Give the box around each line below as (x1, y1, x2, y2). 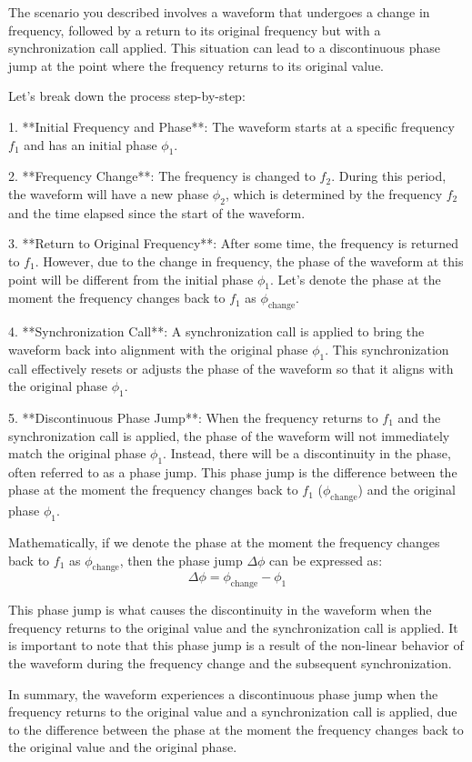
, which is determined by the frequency (225, 184, 443, 203)
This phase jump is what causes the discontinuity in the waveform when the (8, 600, 432, 619)
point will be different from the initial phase (8, 269, 254, 288)
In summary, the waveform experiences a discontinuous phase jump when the (8, 684, 438, 703)
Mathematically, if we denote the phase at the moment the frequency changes (8, 533, 440, 552)
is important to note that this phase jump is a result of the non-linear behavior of (8, 636, 464, 655)
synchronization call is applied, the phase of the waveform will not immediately (8, 426, 450, 445)
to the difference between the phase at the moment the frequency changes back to (8, 719, 464, 738)
